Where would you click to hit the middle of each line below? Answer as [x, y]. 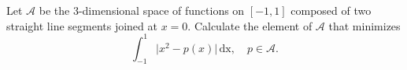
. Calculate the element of [250, 25]
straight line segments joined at [82, 25]
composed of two [331, 10]
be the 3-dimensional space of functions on [142, 10]
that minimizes [364, 25]
